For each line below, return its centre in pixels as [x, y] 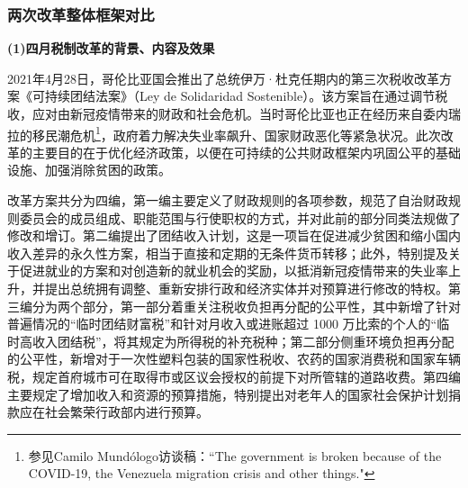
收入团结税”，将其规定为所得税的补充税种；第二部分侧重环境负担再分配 [243, 341]
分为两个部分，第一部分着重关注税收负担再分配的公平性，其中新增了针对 [246, 306]
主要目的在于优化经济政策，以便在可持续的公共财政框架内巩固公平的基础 [246, 152]
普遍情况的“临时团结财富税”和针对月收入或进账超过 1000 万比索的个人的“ [222, 324]
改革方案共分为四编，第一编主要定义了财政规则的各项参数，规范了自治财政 [228, 200]
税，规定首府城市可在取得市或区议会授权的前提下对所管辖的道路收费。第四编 [234, 376]
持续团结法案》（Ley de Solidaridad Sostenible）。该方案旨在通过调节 [240, 96]
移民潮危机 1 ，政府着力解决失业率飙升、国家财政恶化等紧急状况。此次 [236, 133]
